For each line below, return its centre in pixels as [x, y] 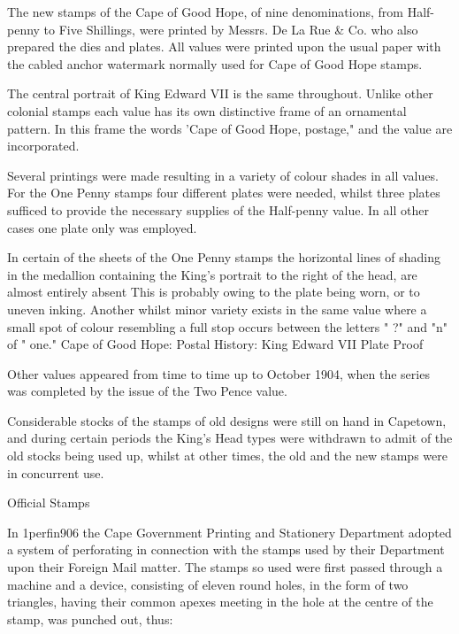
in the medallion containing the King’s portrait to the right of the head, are [212, 274]
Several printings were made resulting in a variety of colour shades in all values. [223, 175]
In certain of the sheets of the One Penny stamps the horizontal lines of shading [224, 257]
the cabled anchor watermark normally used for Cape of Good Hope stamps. [215, 63]
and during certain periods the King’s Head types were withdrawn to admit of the [230, 438]
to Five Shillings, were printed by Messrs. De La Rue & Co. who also [231, 29]
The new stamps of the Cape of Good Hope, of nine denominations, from [205, 12]
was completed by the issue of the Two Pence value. [147, 391]
